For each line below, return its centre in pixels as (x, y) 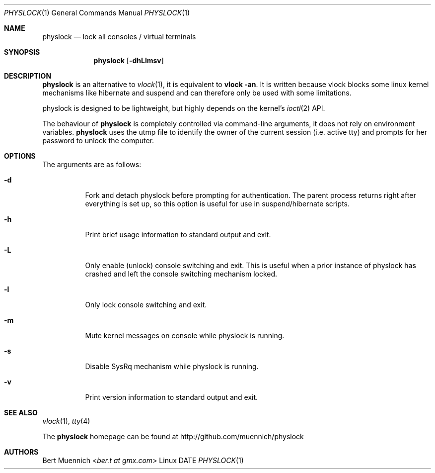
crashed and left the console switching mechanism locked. (181, 274)
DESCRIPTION (28, 76)
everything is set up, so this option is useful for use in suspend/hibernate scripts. (217, 204)
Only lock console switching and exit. (146, 305)
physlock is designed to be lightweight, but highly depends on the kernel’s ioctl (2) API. (184, 108)
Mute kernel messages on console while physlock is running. (185, 335)
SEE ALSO (21, 413)
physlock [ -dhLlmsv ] (129, 60)
